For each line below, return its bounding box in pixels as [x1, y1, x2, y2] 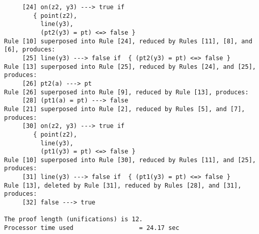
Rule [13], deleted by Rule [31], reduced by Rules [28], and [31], [4, 181, 242, 189]
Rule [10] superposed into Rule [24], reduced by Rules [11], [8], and [4, 37, 252, 45]
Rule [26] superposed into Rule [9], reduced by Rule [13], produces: [4, 88, 249, 96]
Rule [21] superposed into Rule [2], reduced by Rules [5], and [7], [4, 105, 245, 113]
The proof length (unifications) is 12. [4, 216, 143, 223]
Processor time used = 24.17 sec [4, 224, 179, 232]
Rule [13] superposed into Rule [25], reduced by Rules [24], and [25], [4, 63, 256, 70]
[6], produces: [4, 46, 56, 54]
